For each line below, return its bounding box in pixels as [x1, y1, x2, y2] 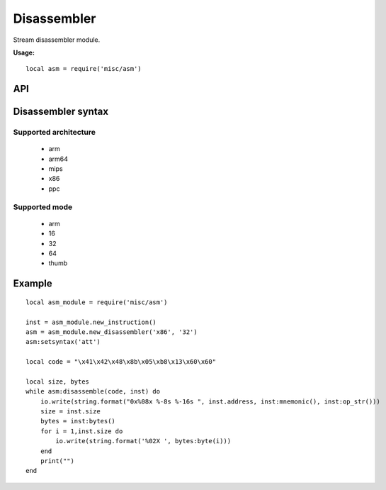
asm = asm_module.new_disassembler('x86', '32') [25, 328, 198, 336]
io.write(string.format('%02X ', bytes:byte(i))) [55, 437, 232, 445]
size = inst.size [40, 408, 101, 416]
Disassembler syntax [13, 106, 109, 118]
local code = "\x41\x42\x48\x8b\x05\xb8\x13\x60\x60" [25, 358, 216, 366]
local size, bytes [25, 377, 90, 386]
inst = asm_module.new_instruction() [25, 318, 157, 326]
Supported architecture [13, 128, 96, 138]
